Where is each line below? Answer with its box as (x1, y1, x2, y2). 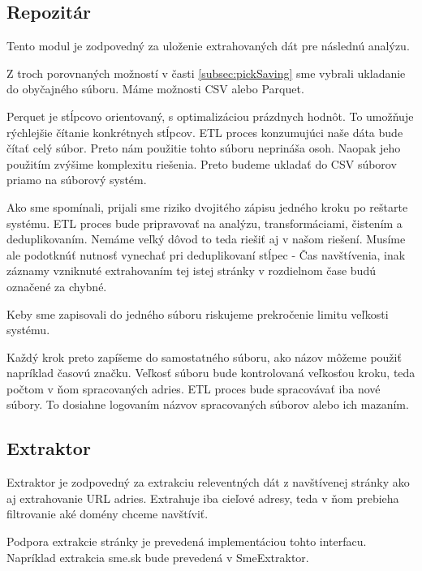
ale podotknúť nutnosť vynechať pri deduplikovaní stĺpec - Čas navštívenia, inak (6, 246, 406, 263)
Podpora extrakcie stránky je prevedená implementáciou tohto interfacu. (6, 533, 367, 550)
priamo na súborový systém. (6, 171, 147, 188)
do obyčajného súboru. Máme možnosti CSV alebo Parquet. (6, 80, 304, 97)
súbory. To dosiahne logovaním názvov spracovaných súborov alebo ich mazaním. (6, 396, 409, 413)
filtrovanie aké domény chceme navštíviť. (6, 505, 209, 522)
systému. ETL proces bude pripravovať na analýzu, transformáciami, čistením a (6, 214, 403, 231)
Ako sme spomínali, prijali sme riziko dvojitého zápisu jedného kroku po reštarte (6, 198, 408, 215)
